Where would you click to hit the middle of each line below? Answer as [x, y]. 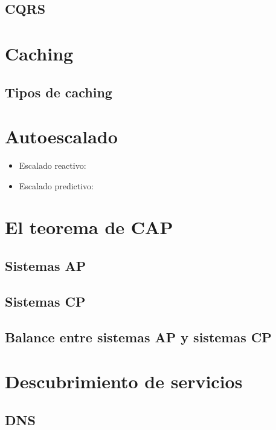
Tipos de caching [59, 92]
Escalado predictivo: [56, 185]
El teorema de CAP [89, 227]
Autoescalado [61, 136]
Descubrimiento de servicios [124, 381]
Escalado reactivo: [53, 165]
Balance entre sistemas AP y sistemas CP [138, 337]
